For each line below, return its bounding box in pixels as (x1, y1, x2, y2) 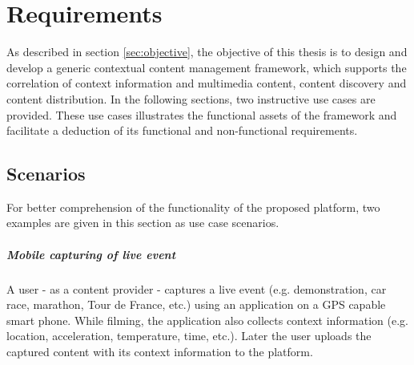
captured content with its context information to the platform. (6, 343, 313, 360)
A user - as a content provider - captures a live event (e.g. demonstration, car (6, 280, 387, 297)
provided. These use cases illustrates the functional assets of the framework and (6, 106, 397, 123)
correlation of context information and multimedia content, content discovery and (6, 75, 407, 91)
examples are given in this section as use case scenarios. (6, 214, 279, 231)
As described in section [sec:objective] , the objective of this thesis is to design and (6, 43, 408, 60)
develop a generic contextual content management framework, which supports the (6, 59, 407, 75)
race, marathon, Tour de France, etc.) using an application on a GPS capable (6, 296, 386, 313)
